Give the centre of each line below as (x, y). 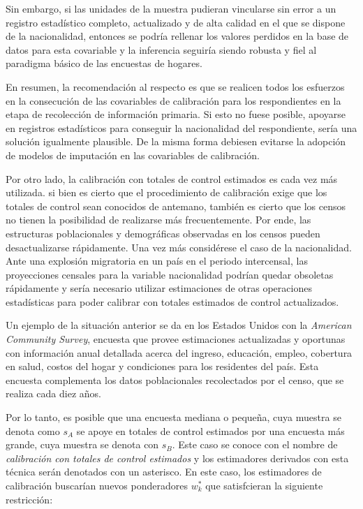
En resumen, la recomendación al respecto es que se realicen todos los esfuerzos (175, 86)
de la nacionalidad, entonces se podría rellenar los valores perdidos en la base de (177, 36)
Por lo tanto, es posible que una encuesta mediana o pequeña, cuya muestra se (173, 417)
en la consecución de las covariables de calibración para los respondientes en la (173, 100)
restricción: (29, 499)
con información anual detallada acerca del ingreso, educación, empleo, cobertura (179, 352)
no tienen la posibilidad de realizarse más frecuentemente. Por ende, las (158, 220)
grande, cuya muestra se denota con (82, 444)
